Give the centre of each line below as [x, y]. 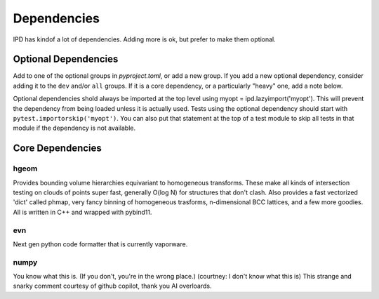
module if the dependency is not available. [74, 128]
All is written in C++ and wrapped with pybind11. [82, 212]
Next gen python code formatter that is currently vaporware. [100, 244]
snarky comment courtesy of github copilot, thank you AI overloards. [112, 286]
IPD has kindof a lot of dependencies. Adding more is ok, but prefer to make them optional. [145, 39]
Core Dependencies [57, 148]
